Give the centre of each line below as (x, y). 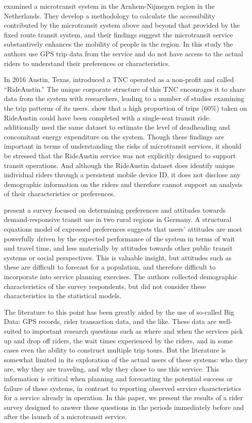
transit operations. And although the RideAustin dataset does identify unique (119, 165)
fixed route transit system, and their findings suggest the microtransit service (118, 34)
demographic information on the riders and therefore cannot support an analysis (123, 184)
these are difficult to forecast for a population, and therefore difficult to (110, 267)
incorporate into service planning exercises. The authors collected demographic (121, 277)
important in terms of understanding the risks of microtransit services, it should (123, 146)
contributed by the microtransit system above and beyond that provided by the (122, 25)
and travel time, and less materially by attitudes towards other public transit (118, 248)
